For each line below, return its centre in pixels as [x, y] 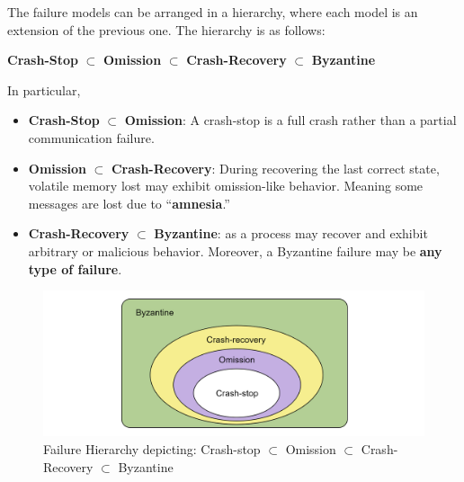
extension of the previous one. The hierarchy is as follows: [166, 29]
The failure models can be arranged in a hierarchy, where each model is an [213, 12]
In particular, [44, 89]
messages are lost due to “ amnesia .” [129, 203]
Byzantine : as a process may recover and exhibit [291, 233]
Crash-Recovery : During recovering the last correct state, [275, 168]
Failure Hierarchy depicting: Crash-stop [152, 449]
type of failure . [75, 268]
